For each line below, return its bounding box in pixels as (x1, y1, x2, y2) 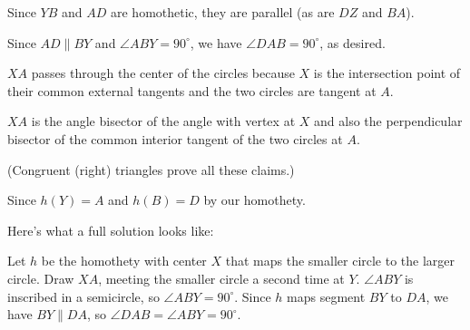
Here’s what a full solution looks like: (7, 220, 214, 239)
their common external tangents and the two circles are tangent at (7, 81, 377, 100)
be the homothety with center (41, 251, 207, 270)
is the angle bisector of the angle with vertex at (31, 112, 296, 131)
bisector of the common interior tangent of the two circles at (7, 129, 343, 148)
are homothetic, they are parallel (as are (111, 3, 335, 21)
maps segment (287, 286, 366, 306)
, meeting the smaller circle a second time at (98, 268, 345, 287)
